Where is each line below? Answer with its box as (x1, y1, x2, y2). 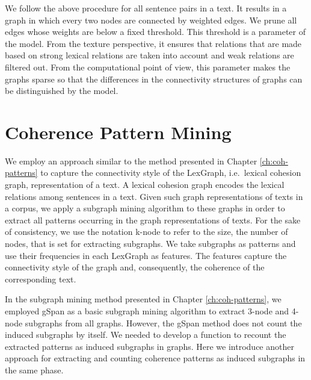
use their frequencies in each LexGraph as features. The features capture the (5, 249, 287, 261)
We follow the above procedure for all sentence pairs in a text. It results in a (5, 2, 287, 14)
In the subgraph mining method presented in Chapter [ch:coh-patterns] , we (5, 293, 282, 305)
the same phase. (5, 363, 64, 376)
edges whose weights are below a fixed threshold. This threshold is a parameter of (5, 25, 306, 38)
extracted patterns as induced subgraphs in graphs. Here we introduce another (5, 340, 294, 352)
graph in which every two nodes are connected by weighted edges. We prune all (5, 13, 297, 26)
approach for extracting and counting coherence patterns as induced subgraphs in (5, 352, 306, 364)
